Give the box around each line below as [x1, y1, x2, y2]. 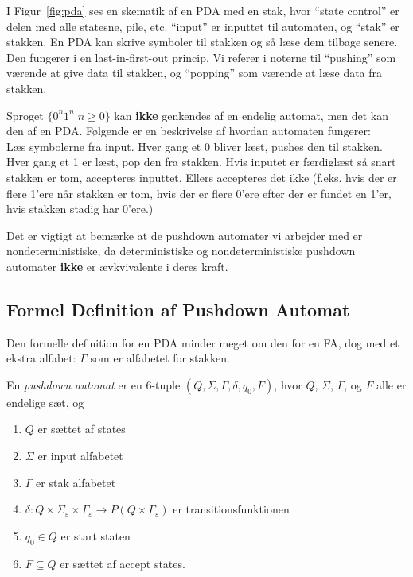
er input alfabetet [37, 447, 123, 464]
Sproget [6, 106, 44, 123]
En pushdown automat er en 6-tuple [6, 376, 181, 393]
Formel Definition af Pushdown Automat [6, 296, 350, 321]
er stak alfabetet [36, 474, 116, 490]
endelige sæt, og [6, 393, 84, 410]
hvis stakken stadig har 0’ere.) [6, 200, 154, 217]
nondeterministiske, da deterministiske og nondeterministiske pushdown [6, 242, 356, 259]
